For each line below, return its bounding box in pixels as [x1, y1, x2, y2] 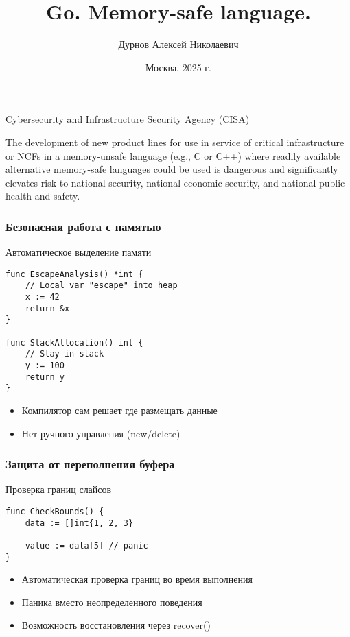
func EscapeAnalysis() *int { [5, 269, 143, 279]
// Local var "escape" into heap [25, 280, 178, 291]
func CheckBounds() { [5, 506, 104, 516]
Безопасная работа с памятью [5, 217, 161, 235]
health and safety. [5, 189, 80, 203]
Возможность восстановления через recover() [21, 618, 211, 632]
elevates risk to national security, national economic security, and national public [5, 175, 345, 189]
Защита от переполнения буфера [5, 455, 175, 472]
